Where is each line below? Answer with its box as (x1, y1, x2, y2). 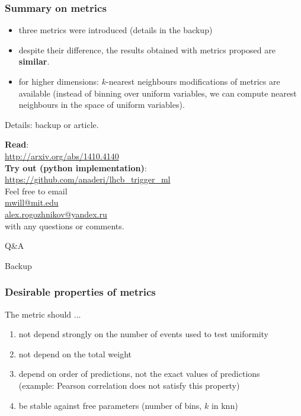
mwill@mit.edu (5, 196, 59, 209)
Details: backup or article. (5, 118, 99, 130)
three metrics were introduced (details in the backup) (18, 24, 213, 36)
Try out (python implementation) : (5, 161, 147, 174)
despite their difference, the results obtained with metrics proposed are (18, 43, 276, 56)
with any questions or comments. (5, 219, 124, 232)
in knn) (211, 399, 238, 411)
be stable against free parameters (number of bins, (18, 399, 202, 411)
